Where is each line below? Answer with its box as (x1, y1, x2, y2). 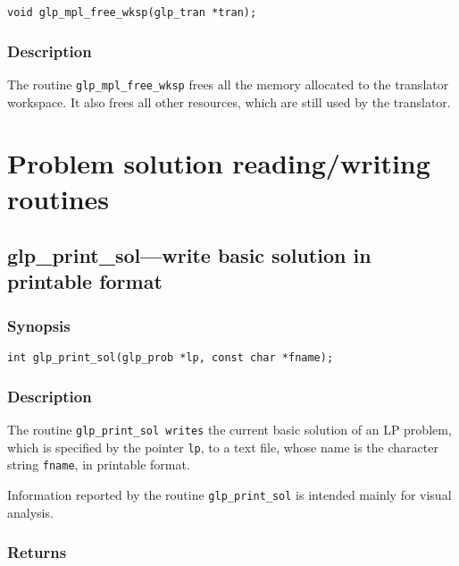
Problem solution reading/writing (7, 145, 430, 182)
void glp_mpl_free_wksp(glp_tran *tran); (7, 6, 257, 19)
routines (7, 180, 110, 216)
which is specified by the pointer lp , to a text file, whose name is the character (7, 437, 438, 456)
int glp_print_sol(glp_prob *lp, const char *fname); (7, 351, 334, 365)
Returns (7, 541, 67, 563)
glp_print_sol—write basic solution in (7, 241, 371, 269)
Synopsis (7, 314, 71, 336)
